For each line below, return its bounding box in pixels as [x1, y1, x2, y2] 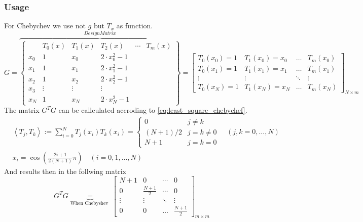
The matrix [4, 105, 40, 115]
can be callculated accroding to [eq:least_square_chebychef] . [58, 105, 247, 115]
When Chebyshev [70, 200, 108, 206]
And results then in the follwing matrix [4, 165, 126, 176]
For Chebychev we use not [4, 20, 86, 31]
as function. [116, 20, 153, 31]
